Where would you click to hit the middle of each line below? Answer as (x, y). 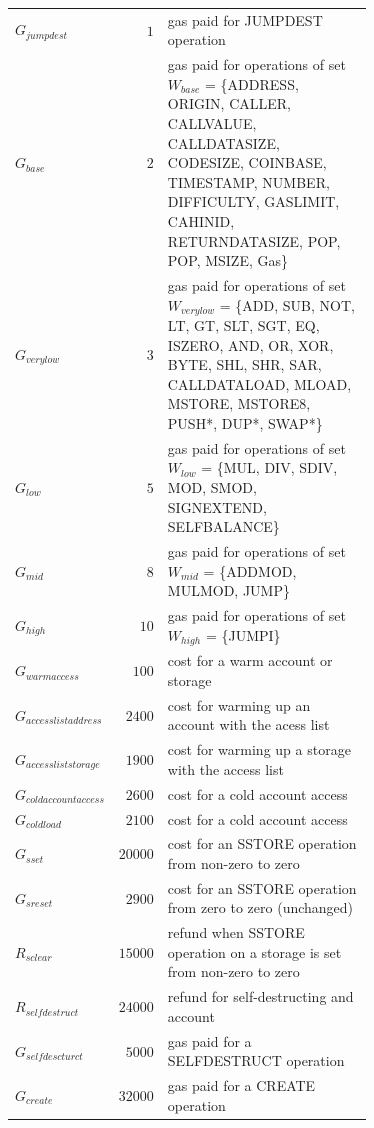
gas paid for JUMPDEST (245, 19)
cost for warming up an (239, 704)
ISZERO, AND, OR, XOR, (250, 344)
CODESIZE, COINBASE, (247, 162)
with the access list (225, 768)
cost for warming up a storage (259, 749)
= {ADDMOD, (250, 570)
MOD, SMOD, (212, 487)
